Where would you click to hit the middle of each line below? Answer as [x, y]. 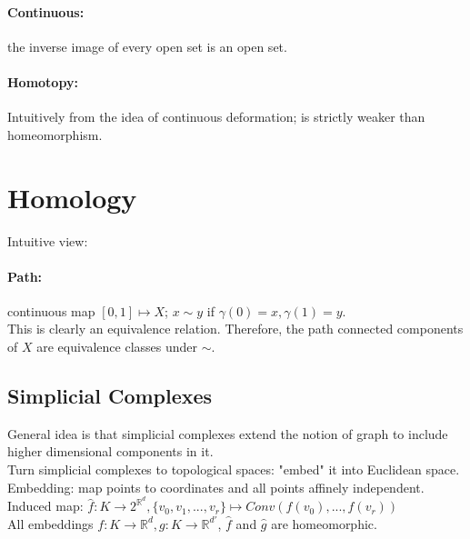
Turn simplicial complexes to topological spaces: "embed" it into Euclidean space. [234, 469]
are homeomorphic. [324, 523]
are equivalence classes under [117, 347]
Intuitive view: [48, 240]
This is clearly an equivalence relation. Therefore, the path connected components [235, 329]
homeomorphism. [55, 134]
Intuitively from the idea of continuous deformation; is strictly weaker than [216, 117]
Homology [72, 197]
